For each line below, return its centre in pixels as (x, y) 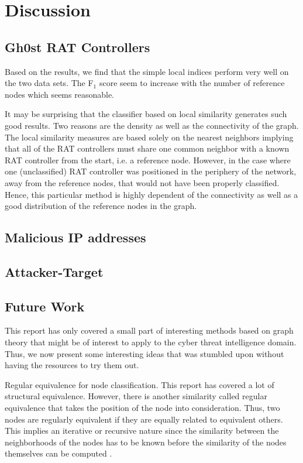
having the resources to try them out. (72, 365)
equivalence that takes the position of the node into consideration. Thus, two (142, 408)
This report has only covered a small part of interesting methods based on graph (149, 330)
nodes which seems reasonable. (59, 94)
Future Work (45, 306)
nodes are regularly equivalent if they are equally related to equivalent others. (144, 419)
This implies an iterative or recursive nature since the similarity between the (142, 431)
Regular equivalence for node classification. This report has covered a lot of (140, 384)
